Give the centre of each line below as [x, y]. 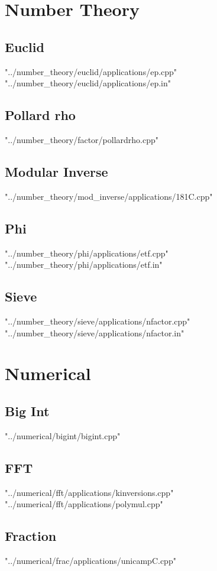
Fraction [31, 536]
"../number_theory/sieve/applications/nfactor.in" [95, 332]
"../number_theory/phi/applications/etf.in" [84, 265]
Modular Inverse [56, 171]
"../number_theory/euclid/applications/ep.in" [88, 83]
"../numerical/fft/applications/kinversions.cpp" [89, 492]
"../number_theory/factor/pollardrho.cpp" [82, 139]
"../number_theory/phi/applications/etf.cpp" [87, 253]
